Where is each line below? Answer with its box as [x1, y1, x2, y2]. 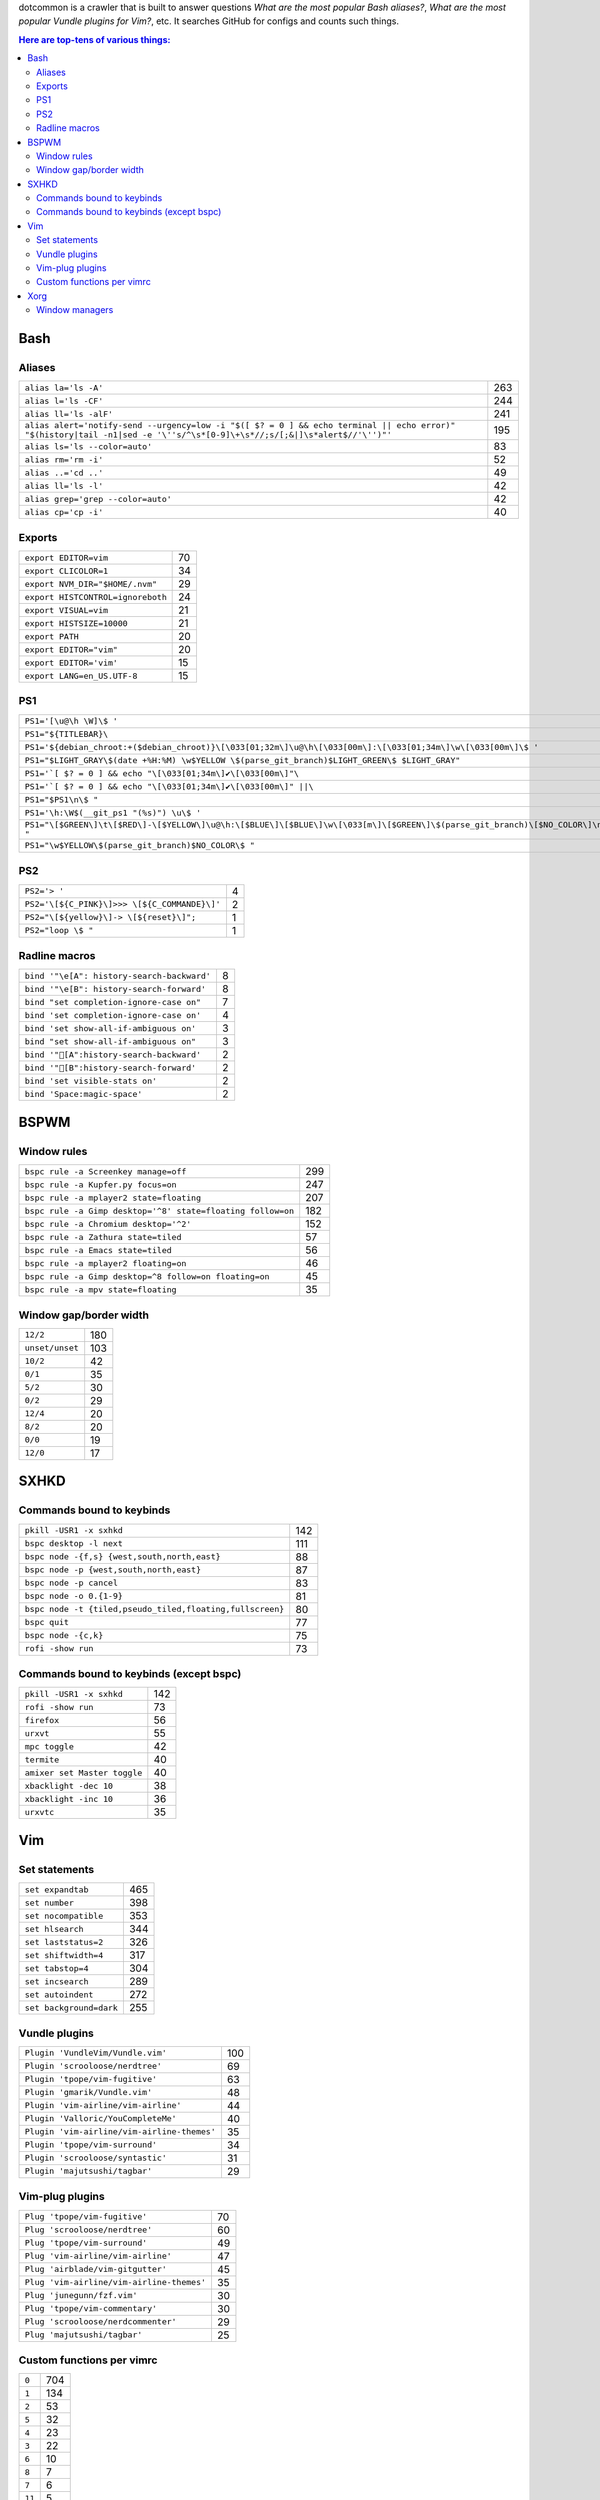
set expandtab [24, 1884, 89, 1895]
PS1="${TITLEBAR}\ [24, 729, 109, 740]
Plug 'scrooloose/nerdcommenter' [24, 2316, 177, 2327]
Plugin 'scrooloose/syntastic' [24, 2153, 167, 2164]
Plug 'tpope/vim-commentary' [24, 2303, 158, 2314]
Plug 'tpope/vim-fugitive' [24, 2211, 148, 2222]
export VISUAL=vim [24, 605, 109, 615]
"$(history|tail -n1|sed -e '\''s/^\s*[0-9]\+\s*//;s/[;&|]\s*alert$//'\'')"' [24, 430, 392, 440]
